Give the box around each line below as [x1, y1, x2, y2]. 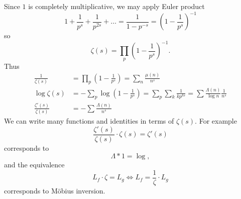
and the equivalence [4, 159, 65, 170]
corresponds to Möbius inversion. [4, 185, 105, 196]
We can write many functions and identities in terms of [4, 116, 174, 126]
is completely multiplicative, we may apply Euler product [28, 1, 205, 11]
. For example [195, 116, 237, 126]
